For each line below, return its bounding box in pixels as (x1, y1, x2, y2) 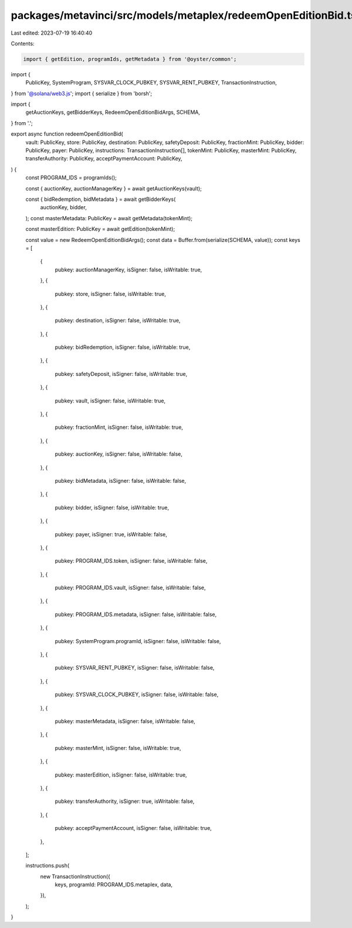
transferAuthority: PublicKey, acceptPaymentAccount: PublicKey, (25, 155, 182, 162)
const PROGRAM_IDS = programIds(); (25, 174, 117, 181)
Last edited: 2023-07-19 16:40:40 (11, 29, 93, 36)
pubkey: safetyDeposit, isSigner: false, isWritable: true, (55, 370, 188, 377)
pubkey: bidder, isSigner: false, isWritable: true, (55, 504, 170, 511)
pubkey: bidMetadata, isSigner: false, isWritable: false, (55, 477, 187, 484)
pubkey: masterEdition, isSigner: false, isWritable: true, (55, 771, 187, 778)
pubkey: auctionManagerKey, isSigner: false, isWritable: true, (55, 266, 202, 273)
